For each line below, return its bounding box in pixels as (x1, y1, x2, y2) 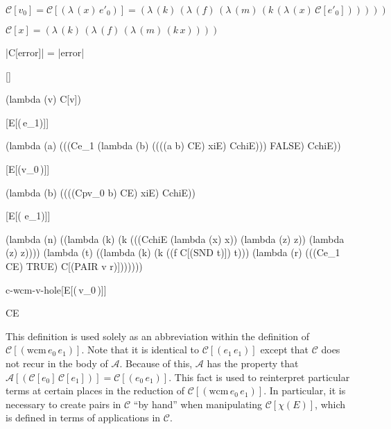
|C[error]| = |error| (6, 45, 85, 59)
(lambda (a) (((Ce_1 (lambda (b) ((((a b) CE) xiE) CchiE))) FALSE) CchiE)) (6, 138, 341, 153)
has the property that (207, 355, 299, 370)
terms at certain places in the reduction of (6, 383, 185, 398)
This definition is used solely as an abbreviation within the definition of (6, 328, 309, 343)
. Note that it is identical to (81, 342, 199, 357)
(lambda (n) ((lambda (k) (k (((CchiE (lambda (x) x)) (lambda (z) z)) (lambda (6, 231, 345, 246)
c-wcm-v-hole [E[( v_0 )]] (6, 282, 107, 296)
